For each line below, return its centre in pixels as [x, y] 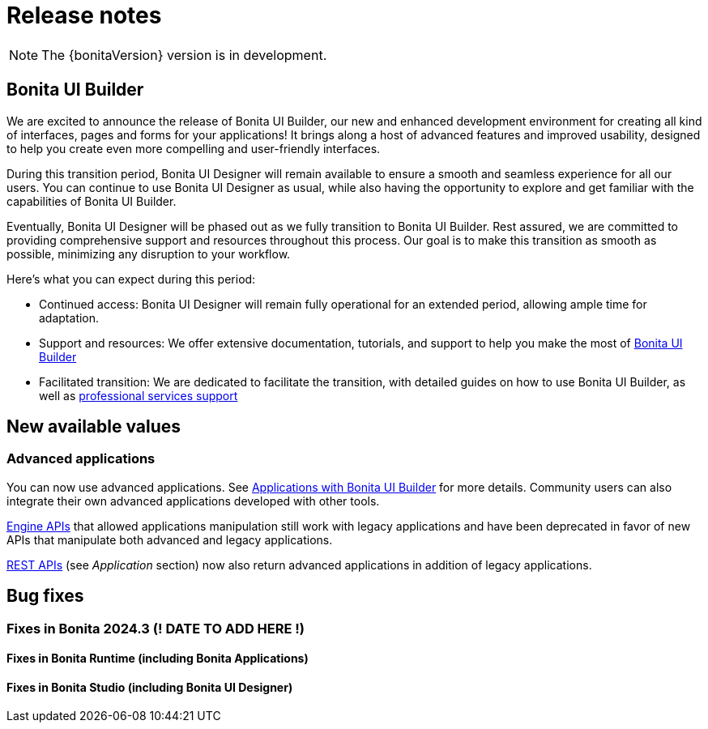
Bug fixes [45, 596]
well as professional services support [139, 395]
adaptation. [69, 318]
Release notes [84, 15]
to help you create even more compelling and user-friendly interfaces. [194, 148]
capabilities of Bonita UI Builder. [92, 201]
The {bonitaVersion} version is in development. [184, 55]
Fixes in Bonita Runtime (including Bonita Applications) [158, 659]
